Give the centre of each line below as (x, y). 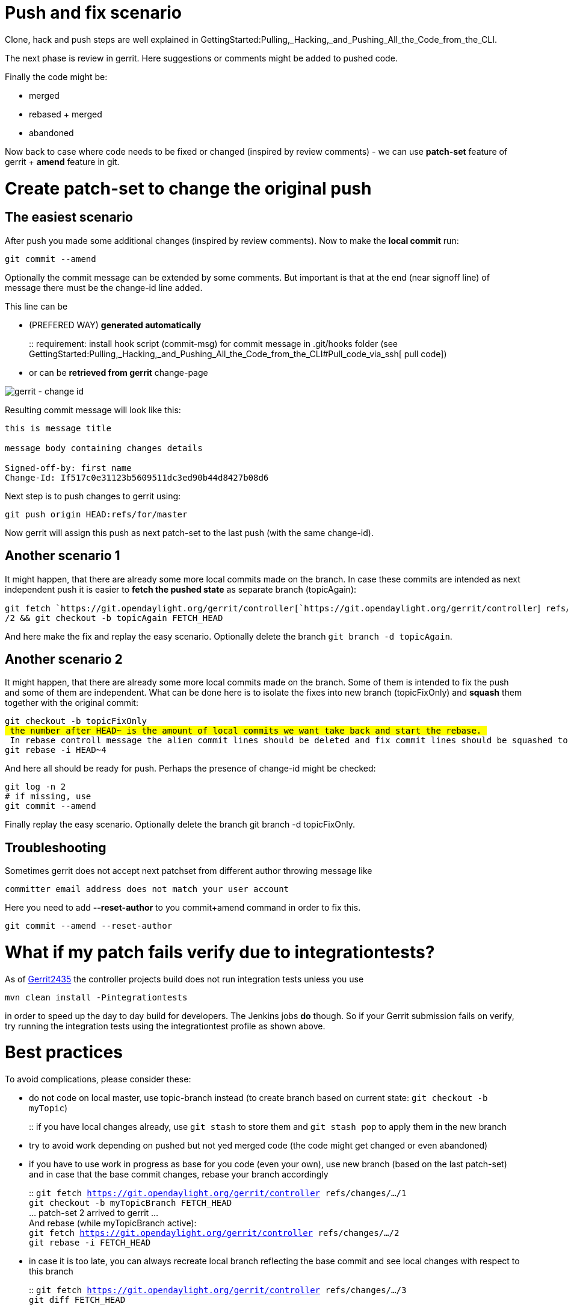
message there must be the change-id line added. (104, 287)
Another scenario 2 (64, 659)
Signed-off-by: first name (68, 468)
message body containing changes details (104, 448)
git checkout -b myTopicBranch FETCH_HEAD (131, 1203)
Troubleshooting (56, 847)
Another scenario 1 (63, 556)
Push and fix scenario (93, 13)
